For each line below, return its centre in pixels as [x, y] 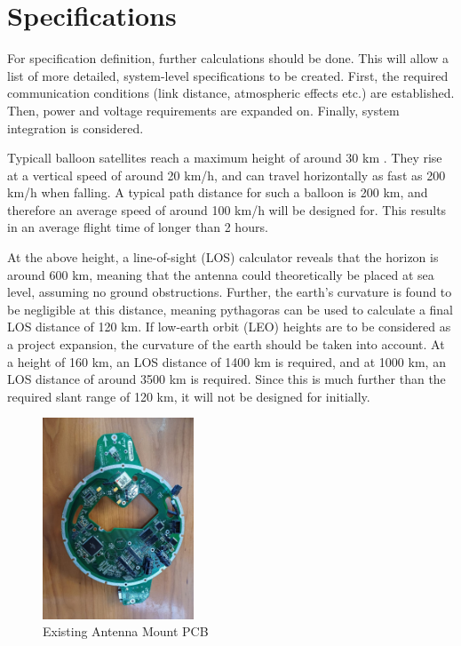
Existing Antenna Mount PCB [126, 631]
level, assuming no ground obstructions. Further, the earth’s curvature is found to [230, 292]
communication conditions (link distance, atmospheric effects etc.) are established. [231, 93]
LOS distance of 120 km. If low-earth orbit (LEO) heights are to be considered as [229, 327]
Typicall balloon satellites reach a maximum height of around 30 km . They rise [225, 158]
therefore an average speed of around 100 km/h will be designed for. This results [227, 209]
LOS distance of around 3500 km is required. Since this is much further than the [227, 379]
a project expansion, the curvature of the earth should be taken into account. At [226, 344]
